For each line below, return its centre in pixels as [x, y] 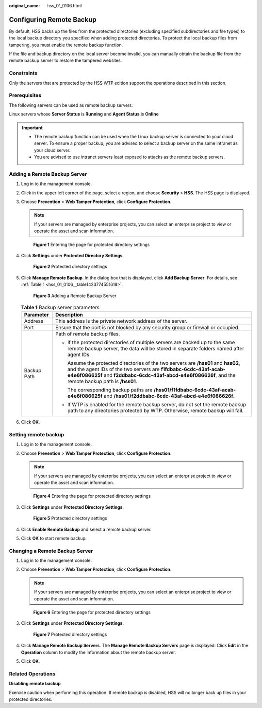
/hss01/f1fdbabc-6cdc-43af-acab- [195, 390]
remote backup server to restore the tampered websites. [65, 60]
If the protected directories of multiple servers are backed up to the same [151, 342]
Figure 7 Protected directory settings [70, 634]
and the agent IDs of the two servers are [114, 369]
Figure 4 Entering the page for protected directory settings [92, 496]
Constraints [23, 73]
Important [33, 128]
